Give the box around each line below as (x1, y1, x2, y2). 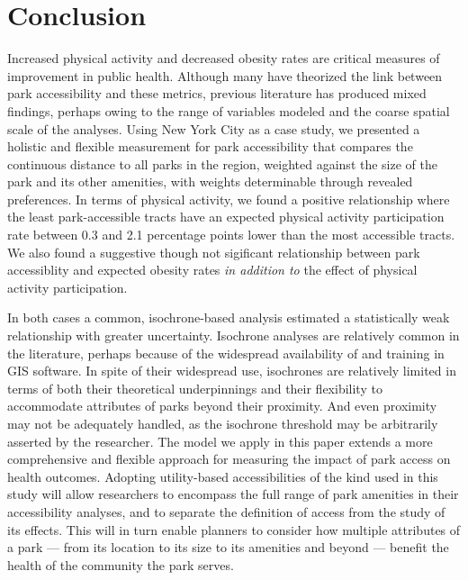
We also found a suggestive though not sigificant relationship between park (7, 242, 420, 261)
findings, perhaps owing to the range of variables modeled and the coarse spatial (7, 101, 450, 120)
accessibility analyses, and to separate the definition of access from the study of (7, 502, 445, 521)
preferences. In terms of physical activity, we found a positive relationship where (7, 189, 450, 208)
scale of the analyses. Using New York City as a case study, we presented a (7, 119, 420, 138)
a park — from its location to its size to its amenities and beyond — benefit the (7, 538, 449, 557)
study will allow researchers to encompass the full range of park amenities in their (7, 485, 459, 503)
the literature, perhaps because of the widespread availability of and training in (7, 343, 445, 362)
